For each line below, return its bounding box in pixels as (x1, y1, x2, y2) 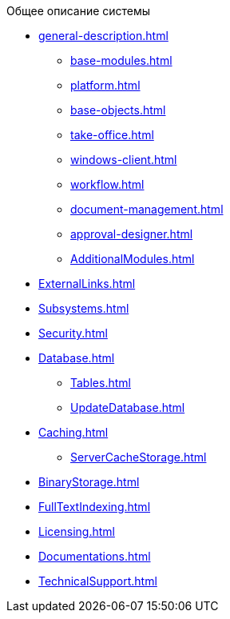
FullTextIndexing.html (38, 500, 151, 513)
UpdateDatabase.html (70, 401, 185, 414)
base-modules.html (70, 54, 172, 67)
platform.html (70, 78, 141, 92)
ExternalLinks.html (38, 277, 136, 290)
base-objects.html (70, 103, 166, 117)
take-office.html (70, 128, 154, 142)
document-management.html (70, 202, 224, 216)
